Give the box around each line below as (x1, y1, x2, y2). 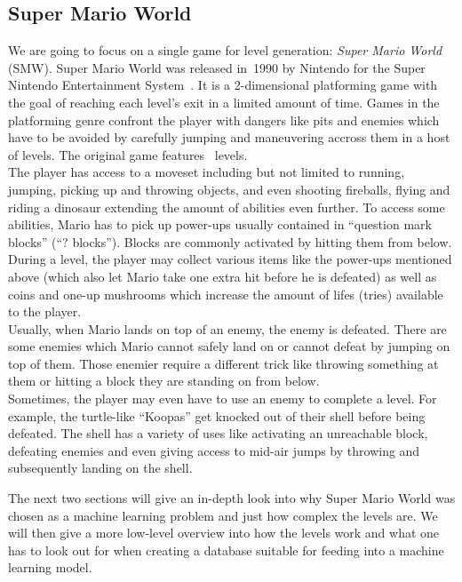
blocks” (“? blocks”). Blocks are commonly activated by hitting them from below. (8, 232, 452, 251)
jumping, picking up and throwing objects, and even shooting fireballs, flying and (8, 179, 450, 198)
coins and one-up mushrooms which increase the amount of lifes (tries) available (8, 284, 443, 303)
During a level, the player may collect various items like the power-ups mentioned (8, 250, 452, 268)
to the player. (8, 302, 82, 321)
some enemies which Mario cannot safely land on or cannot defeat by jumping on (8, 337, 450, 355)
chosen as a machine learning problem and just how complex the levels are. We (8, 506, 438, 524)
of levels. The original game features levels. (8, 145, 248, 163)
